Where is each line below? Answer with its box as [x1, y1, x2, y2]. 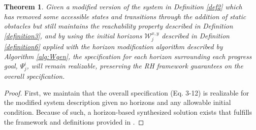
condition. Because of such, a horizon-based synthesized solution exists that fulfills [4, 106, 252, 117]
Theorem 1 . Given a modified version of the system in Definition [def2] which [4, 1, 242, 11]
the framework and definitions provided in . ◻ [4, 116, 144, 127]
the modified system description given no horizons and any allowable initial [4, 97, 231, 107]
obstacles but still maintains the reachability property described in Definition [4, 21, 233, 31]
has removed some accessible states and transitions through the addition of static [4, 11, 246, 21]
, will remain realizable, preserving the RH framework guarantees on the [27, 61, 243, 71]
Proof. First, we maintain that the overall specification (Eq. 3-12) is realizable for [4, 87, 249, 97]
